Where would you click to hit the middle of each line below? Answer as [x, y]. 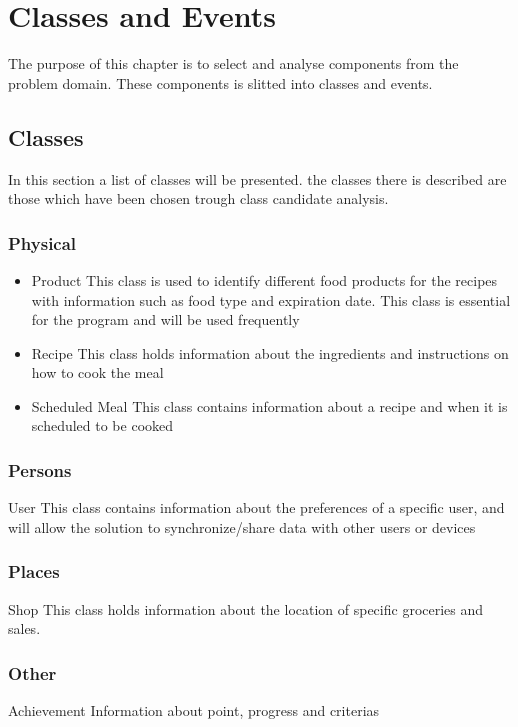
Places [34, 571]
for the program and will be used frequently [165, 319]
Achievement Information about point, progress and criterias [194, 710]
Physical [42, 242]
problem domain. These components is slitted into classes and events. [220, 82]
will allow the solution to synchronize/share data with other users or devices [242, 526]
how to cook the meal [97, 372]
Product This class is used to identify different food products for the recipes [264, 279]
